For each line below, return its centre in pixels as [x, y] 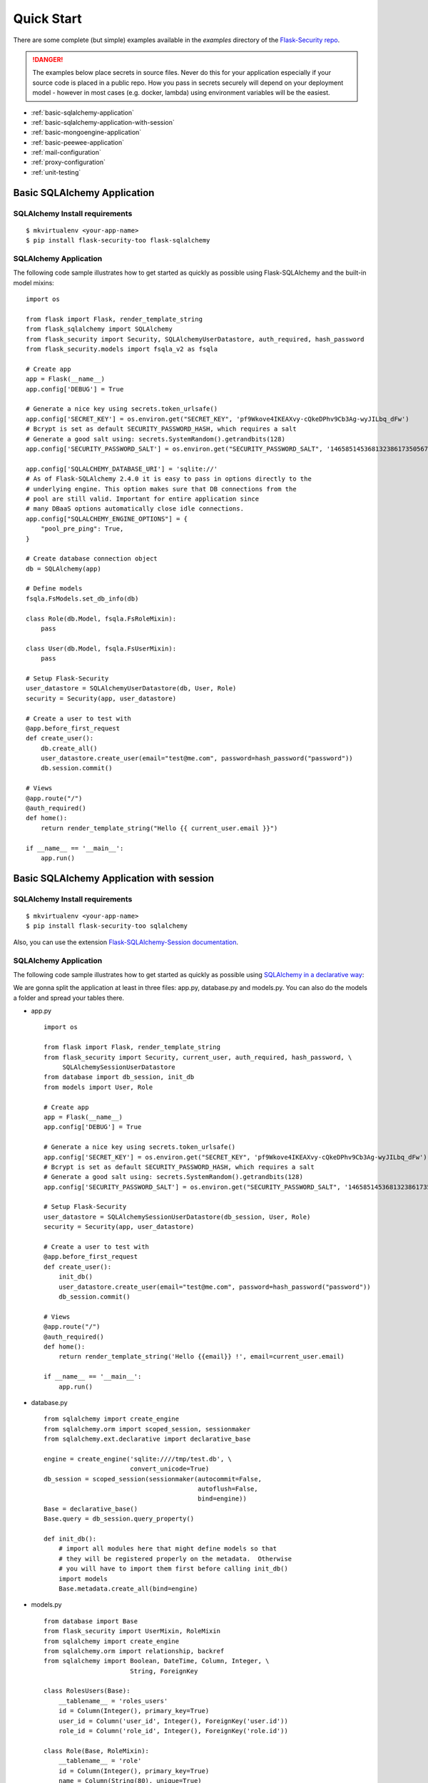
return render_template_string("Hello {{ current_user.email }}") [159, 828]
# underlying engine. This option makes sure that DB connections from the [161, 489]
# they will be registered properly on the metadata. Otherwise [175, 1559]
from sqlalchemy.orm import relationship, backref [134, 1651]
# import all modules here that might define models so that [168, 1549]
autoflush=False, [228, 1489]
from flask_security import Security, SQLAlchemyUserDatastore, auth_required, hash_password [195, 339]
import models [83, 1579]
